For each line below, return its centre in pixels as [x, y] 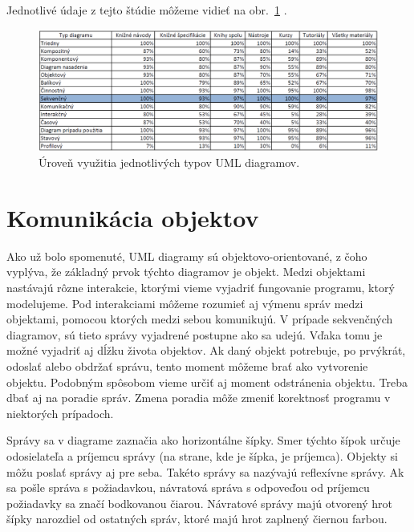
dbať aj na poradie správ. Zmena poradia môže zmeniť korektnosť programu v [199, 398]
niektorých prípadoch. [60, 413]
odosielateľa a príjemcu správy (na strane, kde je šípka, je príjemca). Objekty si [202, 455]
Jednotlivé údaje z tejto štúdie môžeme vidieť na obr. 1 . [147, 10]
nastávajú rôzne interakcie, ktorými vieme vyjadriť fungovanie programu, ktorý [201, 288]
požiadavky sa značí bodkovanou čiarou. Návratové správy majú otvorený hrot [200, 503]
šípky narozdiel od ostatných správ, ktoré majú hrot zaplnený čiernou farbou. [197, 519]
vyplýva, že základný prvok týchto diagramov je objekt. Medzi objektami [186, 272]
